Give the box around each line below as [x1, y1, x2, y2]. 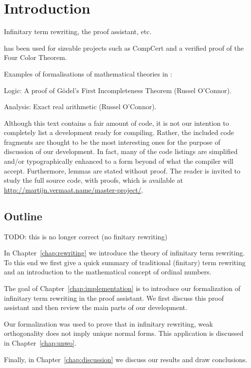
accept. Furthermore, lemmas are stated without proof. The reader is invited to [4, 165, 241, 175]
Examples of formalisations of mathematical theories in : [4, 68, 172, 78]
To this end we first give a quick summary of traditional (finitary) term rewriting [4, 257, 246, 267]
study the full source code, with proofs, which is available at [4, 175, 183, 185]
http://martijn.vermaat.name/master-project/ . [4, 184, 143, 194]
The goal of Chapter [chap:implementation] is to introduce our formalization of [4, 283, 241, 293]
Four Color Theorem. [4, 52, 67, 62]
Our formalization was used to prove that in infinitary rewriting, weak [4, 318, 213, 329]
